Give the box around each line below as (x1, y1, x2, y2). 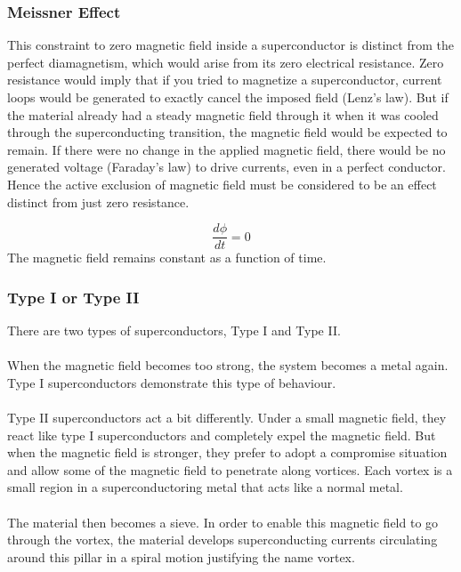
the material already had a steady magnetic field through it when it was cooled (7, 105, 439, 124)
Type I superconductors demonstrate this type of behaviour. (7, 373, 336, 391)
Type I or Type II (7, 286, 140, 308)
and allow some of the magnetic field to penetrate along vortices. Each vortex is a (7, 460, 453, 479)
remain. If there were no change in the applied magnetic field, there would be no (7, 140, 446, 158)
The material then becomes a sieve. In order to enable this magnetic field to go (7, 512, 439, 531)
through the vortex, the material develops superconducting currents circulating (7, 530, 438, 549)
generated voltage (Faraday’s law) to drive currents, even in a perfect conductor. (7, 157, 446, 176)
